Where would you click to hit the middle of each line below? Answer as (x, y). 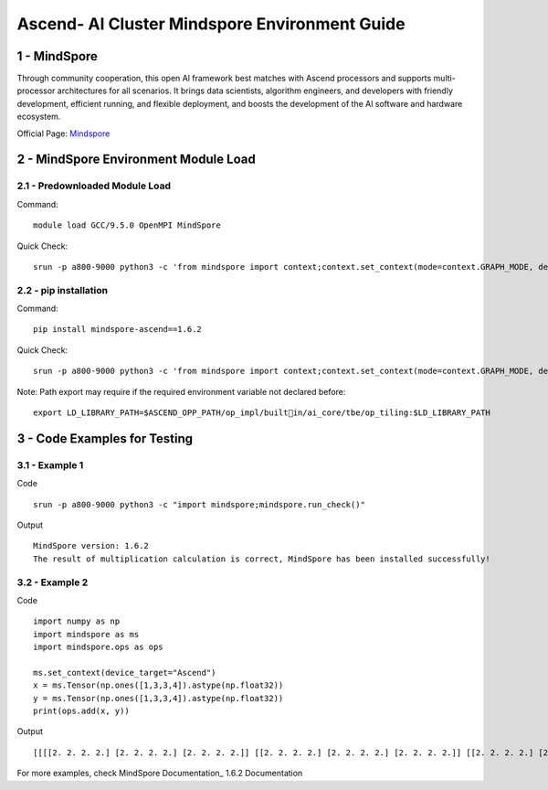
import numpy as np (77, 621)
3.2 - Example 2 (53, 582)
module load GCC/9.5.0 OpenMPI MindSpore (127, 225)
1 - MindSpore (57, 56)
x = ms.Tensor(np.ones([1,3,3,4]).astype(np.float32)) (158, 685)
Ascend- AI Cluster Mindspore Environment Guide (211, 24)
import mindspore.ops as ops (98, 647)
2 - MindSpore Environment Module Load (136, 160)
